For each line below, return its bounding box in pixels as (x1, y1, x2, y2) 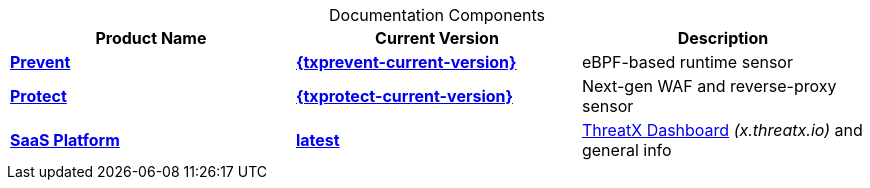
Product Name (95, 28, 207, 48)
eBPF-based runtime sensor (581, 52, 793, 72)
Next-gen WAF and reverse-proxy (581, 76, 837, 96)
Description (677, 28, 769, 48)
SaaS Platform (10, 130, 120, 150)
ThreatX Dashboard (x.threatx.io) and (581, 120, 863, 140)
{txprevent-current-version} (295, 52, 517, 72)
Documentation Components (329, 5, 545, 25)
